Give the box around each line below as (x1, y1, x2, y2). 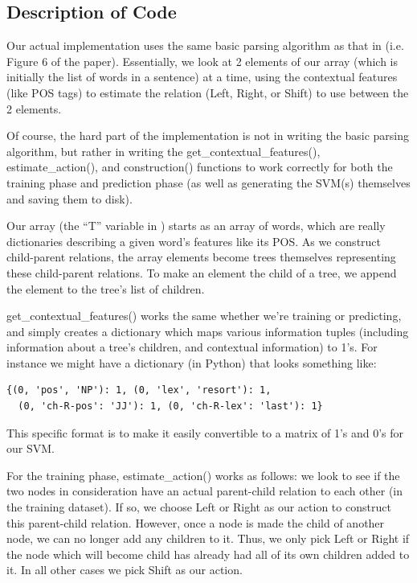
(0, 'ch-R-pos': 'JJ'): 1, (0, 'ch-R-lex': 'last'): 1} (18, 400, 323, 413)
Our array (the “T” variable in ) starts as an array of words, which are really (6, 217, 386, 234)
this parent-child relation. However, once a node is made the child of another (6, 514, 385, 531)
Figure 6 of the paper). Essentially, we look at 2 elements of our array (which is (6, 52, 398, 69)
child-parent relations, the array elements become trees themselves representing (6, 248, 396, 265)
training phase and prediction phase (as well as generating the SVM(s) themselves (6, 174, 411, 191)
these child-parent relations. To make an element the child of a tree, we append (6, 264, 397, 281)
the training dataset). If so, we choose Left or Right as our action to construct (6, 499, 391, 515)
